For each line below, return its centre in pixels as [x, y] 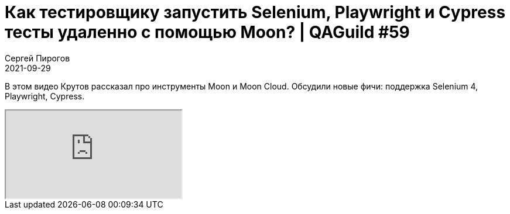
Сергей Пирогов [37, 58]
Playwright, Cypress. [45, 96]
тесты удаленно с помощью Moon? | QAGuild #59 [207, 32]
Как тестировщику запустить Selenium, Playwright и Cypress [255, 12]
